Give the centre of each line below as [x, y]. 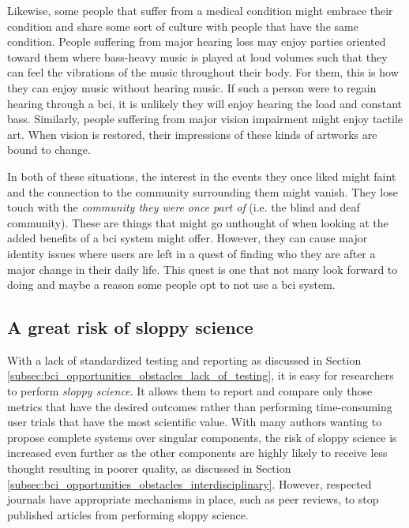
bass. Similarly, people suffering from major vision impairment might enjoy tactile [205, 119]
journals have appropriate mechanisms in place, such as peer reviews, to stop [193, 499]
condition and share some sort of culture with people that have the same [183, 26]
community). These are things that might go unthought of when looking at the [198, 222]
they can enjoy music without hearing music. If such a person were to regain [192, 87]
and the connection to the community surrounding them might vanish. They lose [203, 191]
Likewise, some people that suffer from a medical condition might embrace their [200, 10]
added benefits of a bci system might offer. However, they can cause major [188, 238]
